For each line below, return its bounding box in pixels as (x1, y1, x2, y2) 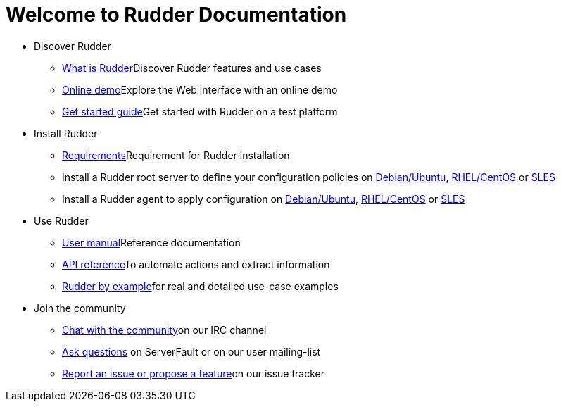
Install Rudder (34, 127, 98, 139)
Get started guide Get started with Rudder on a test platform (62, 105, 338, 118)
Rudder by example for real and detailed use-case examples (62, 280, 339, 292)
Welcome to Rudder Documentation (6, 3, 347, 27)
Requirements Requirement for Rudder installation (62, 149, 290, 161)
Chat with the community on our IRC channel (62, 323, 267, 336)
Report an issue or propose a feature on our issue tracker (62, 367, 324, 380)
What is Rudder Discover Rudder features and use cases (62, 61, 322, 74)
